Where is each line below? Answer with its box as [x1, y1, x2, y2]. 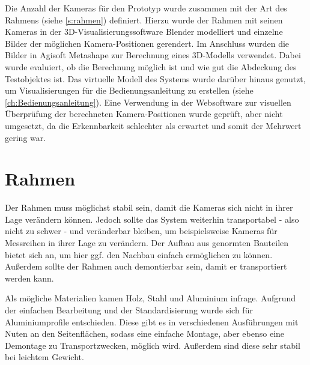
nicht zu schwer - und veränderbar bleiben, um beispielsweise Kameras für [5, 225, 278, 237]
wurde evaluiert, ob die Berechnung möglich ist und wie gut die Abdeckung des [5, 60, 297, 73]
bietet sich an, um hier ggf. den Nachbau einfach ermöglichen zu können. [5, 248, 273, 261]
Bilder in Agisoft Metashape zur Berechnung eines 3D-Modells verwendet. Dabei [5, 49, 301, 61]
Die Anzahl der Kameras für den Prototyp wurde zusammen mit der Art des [5, 2, 287, 14]
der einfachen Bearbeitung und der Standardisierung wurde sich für [5, 304, 253, 316]
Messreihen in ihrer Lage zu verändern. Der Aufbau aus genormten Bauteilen [5, 237, 289, 249]
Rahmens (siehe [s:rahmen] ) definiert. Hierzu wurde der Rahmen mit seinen [5, 13, 283, 26]
